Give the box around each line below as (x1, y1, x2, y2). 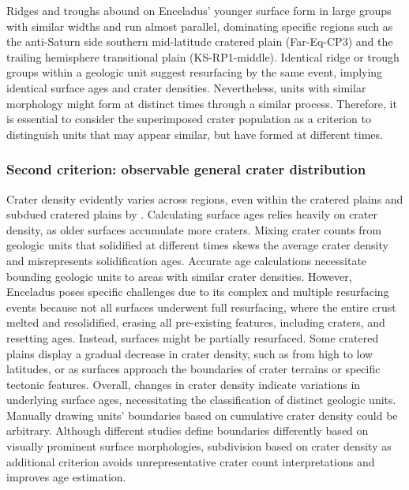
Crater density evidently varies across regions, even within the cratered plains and (6, 190, 403, 207)
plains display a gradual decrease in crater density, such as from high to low (6, 345, 373, 361)
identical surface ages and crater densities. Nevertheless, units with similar (6, 79, 366, 95)
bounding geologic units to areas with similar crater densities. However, (6, 267, 352, 284)
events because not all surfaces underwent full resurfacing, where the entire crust (6, 298, 396, 315)
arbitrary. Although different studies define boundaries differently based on (6, 422, 369, 439)
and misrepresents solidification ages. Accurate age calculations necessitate (6, 252, 367, 268)
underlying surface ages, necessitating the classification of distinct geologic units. (6, 391, 396, 408)
